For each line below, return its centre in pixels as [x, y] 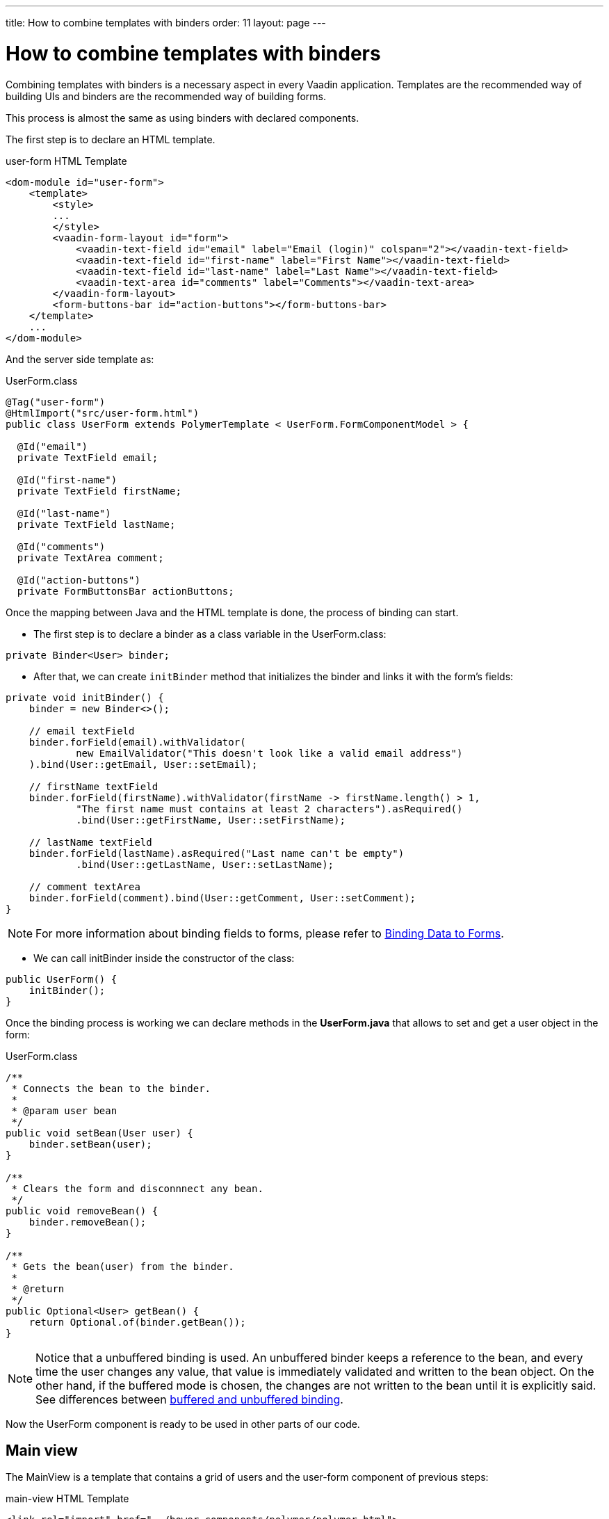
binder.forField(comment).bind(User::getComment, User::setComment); [222, 898]
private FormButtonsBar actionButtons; [125, 591]
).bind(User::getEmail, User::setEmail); [143, 764]
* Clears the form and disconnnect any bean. [137, 1188]
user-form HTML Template [66, 161]
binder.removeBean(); [88, 1222]
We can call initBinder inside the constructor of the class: [164, 958]
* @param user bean [64, 1110]
